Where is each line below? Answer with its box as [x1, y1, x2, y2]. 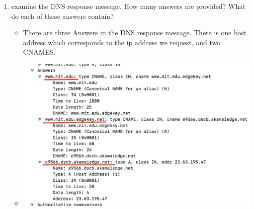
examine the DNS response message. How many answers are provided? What [11, 1, 246, 11]
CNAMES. [23, 47, 56, 57]
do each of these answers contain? [11, 10, 114, 21]
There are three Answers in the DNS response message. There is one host [23, 27, 247, 38]
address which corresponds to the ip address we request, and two [23, 37, 221, 47]
